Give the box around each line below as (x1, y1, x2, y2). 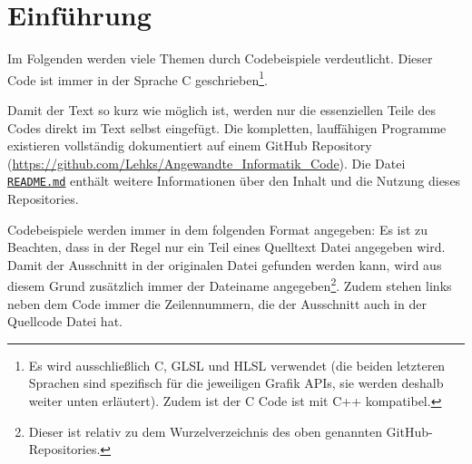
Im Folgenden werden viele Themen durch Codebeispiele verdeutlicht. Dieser (7, 49, 433, 68)
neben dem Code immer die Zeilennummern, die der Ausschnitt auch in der (7, 294, 427, 313)
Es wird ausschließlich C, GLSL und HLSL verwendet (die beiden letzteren (28, 355, 446, 374)
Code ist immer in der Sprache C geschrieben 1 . (7, 67, 268, 89)
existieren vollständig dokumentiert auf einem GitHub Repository (7, 136, 372, 155)
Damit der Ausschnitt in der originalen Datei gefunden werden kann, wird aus (7, 255, 442, 274)
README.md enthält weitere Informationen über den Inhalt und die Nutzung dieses (7, 171, 461, 190)
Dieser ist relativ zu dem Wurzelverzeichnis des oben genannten (28, 421, 382, 440)
